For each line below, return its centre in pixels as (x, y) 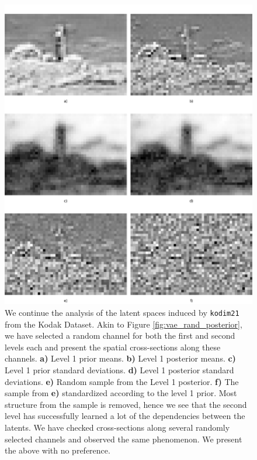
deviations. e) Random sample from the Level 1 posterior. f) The (122, 381)
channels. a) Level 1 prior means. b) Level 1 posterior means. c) (120, 358)
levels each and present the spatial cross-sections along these (113, 347)
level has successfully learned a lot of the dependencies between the (125, 416)
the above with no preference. (58, 450)
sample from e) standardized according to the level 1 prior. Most (121, 393)
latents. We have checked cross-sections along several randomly (117, 427)
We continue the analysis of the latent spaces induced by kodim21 (122, 312)
